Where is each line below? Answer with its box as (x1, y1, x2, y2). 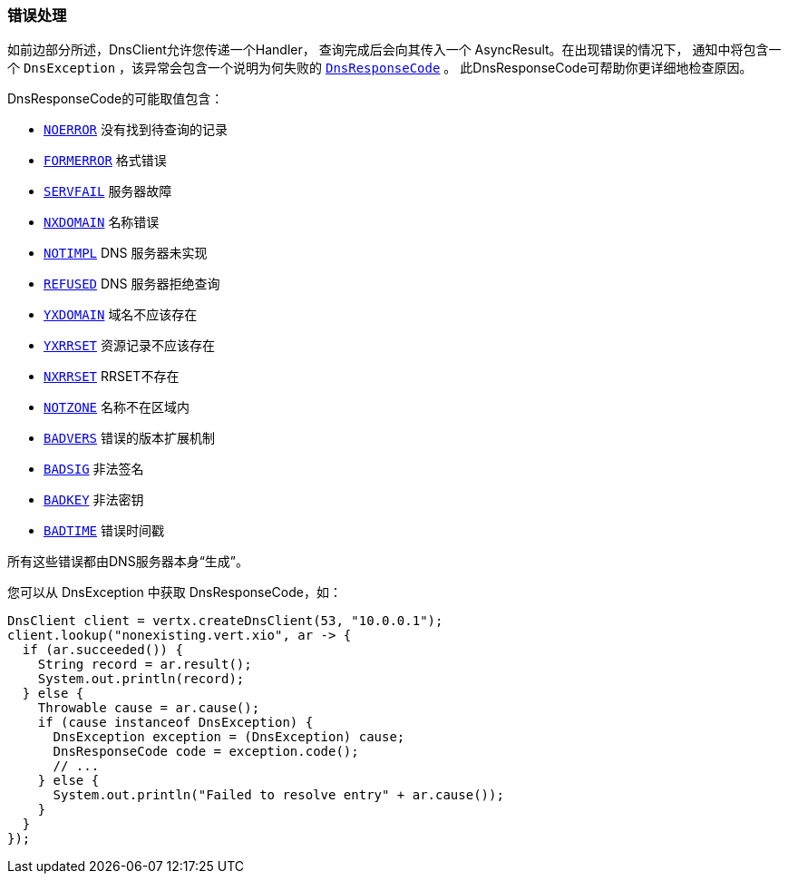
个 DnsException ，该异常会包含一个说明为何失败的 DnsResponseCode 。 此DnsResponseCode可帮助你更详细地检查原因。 (7, 60, 753, 76)
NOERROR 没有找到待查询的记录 (44, 122, 228, 138)
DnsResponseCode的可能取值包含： (7, 91, 224, 107)
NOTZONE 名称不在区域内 (44, 399, 190, 416)
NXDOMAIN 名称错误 (44, 214, 160, 230)
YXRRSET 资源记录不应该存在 (44, 338, 215, 354)
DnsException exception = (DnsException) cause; (53, 729, 405, 745)
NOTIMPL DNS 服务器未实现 (44, 245, 208, 261)
